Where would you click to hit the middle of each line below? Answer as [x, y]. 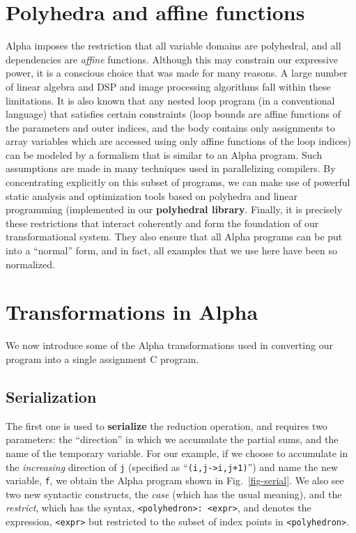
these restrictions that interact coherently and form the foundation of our [162, 223]
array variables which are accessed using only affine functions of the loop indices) [179, 141]
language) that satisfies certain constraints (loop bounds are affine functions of [173, 114]
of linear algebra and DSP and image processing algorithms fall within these [168, 86]
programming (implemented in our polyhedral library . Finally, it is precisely [174, 209]
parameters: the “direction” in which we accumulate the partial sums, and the [172, 439]
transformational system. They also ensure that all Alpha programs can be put [174, 237]
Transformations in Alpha [132, 312]
